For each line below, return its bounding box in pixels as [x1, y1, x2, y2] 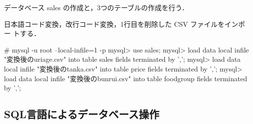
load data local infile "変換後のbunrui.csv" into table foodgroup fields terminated [4, 73, 247, 83]
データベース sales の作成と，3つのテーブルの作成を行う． [4, 2, 189, 12]
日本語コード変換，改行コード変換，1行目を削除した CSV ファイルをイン [4, 18, 238, 29]
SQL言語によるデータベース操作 [4, 106, 160, 122]
